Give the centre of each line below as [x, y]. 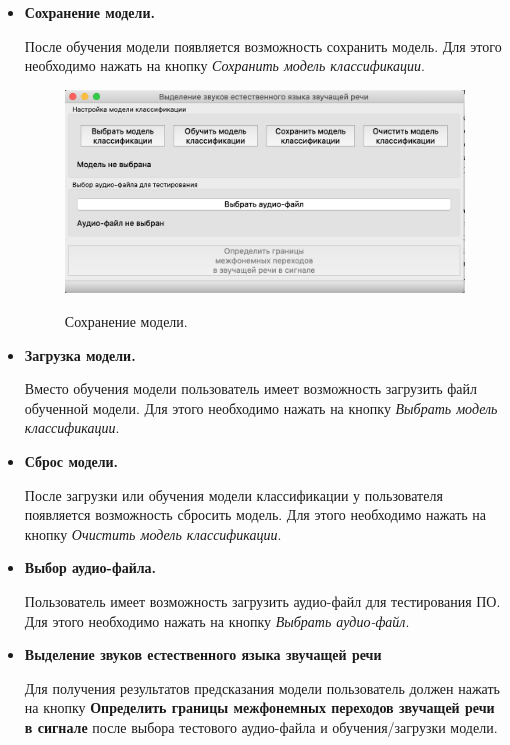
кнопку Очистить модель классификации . [153, 533]
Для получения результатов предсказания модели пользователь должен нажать [262, 687]
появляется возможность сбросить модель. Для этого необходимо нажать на [255, 514]
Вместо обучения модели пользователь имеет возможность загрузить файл [251, 388]
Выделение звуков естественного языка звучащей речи [203, 654]
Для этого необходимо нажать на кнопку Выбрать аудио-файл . [217, 620]
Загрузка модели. [80, 354]
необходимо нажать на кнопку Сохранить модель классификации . [224, 65]
